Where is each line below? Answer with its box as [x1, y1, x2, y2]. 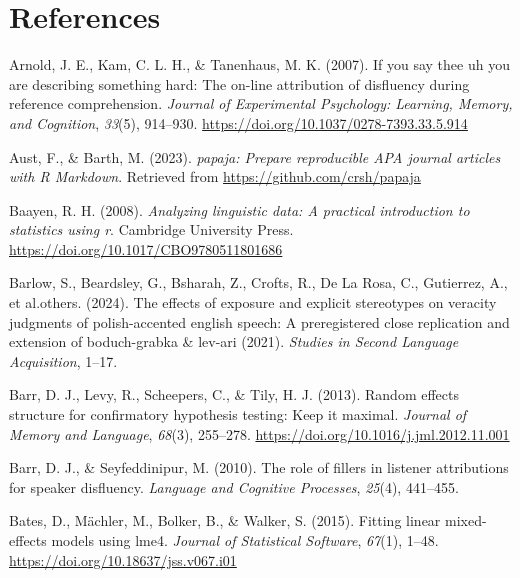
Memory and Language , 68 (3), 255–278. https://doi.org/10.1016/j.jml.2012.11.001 [9, 423, 510, 444]
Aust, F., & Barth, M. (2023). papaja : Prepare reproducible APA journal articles [9, 146, 501, 167]
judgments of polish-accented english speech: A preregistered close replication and [9, 311, 510, 332]
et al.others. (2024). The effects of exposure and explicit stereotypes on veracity [9, 292, 497, 313]
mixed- [445, 510, 487, 531]
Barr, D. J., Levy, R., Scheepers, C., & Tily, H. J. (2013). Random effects [9, 384, 460, 405]
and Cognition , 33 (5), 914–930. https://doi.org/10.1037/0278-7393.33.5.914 [9, 112, 468, 133]
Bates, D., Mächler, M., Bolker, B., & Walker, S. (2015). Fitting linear [9, 510, 441, 531]
